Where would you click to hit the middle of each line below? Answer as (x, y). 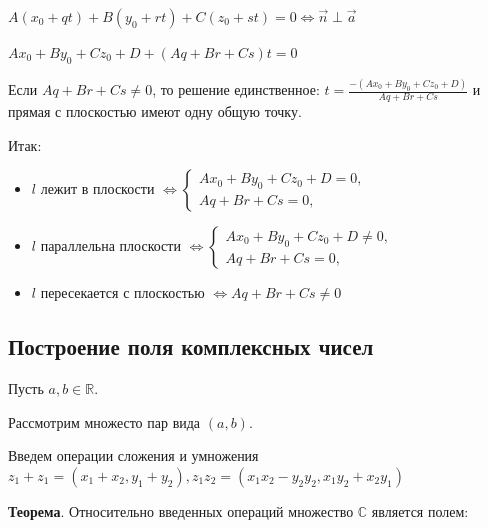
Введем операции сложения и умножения (133, 455)
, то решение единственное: (236, 89)
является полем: (420, 510)
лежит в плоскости (97, 188)
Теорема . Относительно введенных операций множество (181, 510)
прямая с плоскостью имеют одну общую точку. (155, 110)
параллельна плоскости (110, 245)
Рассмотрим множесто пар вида (104, 421)
